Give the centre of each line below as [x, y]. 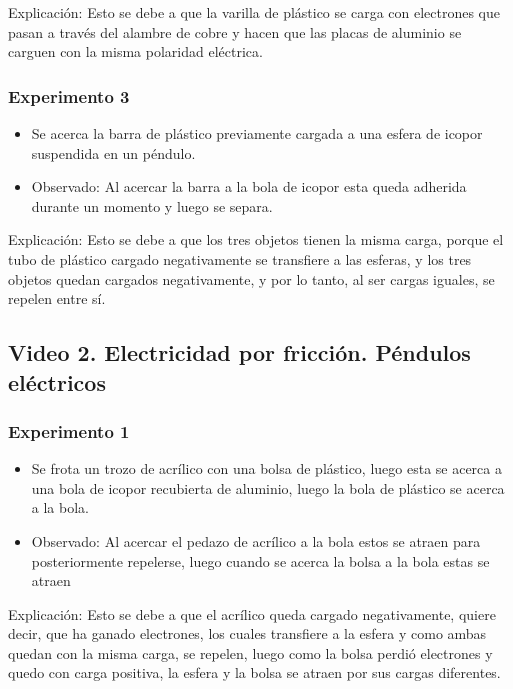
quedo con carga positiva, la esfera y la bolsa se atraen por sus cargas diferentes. [254, 672]
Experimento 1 [69, 430]
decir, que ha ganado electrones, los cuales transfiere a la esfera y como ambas [247, 633]
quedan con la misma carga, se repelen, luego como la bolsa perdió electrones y [250, 652]
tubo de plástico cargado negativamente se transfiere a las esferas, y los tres [240, 258]
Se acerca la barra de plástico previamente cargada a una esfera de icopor [257, 133]
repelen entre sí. [57, 298]
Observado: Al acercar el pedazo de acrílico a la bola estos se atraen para [256, 540]
